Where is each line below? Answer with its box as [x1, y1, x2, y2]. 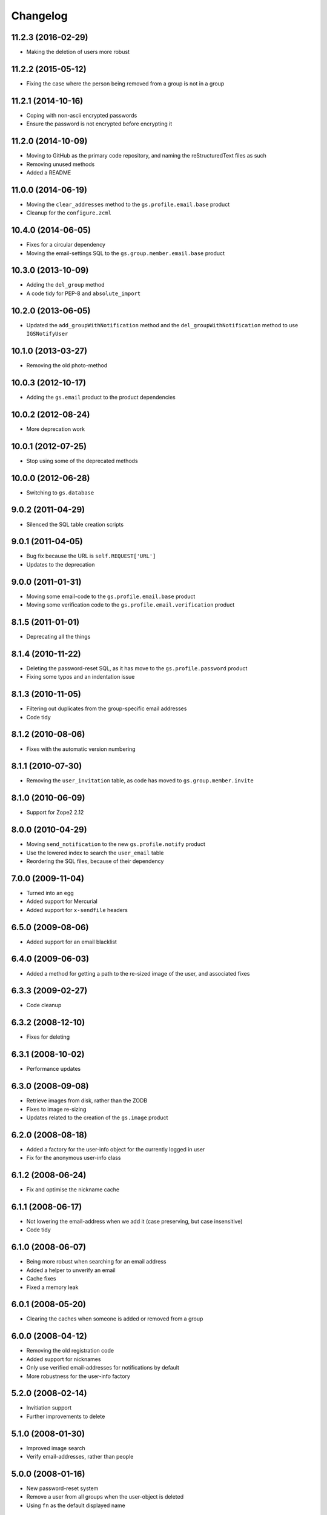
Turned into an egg [26, 889, 74, 896]
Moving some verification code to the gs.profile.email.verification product [26, 601, 235, 608]
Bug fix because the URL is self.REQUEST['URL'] [26, 552, 156, 560]
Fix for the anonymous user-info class [26, 1154, 121, 1162]
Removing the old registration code [26, 1347, 114, 1354]
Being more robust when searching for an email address [26, 1258, 167, 1265]
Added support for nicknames [26, 1355, 101, 1363]
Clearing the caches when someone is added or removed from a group [26, 1315, 203, 1322]
